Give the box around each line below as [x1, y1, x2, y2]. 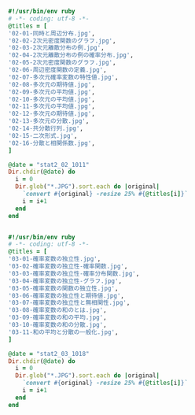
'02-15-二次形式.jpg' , [8, 132, 78, 139]
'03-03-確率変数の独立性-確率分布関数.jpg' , [8, 269, 140, 277]
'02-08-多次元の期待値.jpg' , [8, 80, 96, 88]
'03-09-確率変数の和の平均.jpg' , [8, 313, 108, 322]
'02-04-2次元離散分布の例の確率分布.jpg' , [8, 51, 134, 59]
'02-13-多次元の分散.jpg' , [8, 117, 90, 125]
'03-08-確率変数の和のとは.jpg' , [8, 306, 108, 314]
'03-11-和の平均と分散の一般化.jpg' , [8, 328, 119, 336]
